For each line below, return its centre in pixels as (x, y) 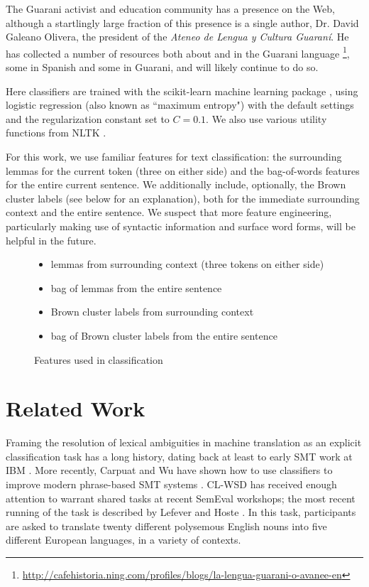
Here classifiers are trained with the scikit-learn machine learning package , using (182, 91)
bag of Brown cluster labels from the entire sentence (164, 335)
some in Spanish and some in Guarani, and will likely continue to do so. (162, 67)
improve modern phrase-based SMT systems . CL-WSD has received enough (171, 484)
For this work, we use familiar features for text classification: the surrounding (174, 156)
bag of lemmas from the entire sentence (136, 287)
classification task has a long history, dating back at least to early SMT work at (179, 456)
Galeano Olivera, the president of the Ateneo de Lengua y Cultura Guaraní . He (177, 37)
